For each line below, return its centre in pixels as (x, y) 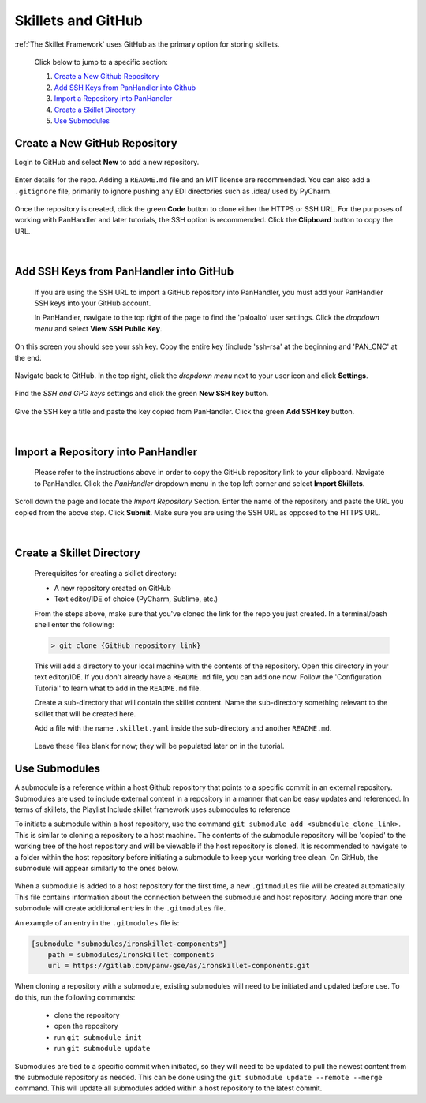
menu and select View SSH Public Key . (98, 328)
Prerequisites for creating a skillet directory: (105, 574)
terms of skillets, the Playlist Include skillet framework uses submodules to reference (152, 809)
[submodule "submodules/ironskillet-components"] (129, 944)
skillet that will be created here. (85, 713)
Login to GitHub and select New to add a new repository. (107, 162)
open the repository (86, 1026)
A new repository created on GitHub (112, 588)
